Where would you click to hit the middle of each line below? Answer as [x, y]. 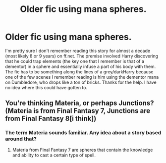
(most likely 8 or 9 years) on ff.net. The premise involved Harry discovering [82, 56]
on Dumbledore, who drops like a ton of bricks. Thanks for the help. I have [81, 82]
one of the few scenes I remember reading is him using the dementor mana [82, 77]
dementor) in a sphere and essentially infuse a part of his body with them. [81, 66]
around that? [21, 139]
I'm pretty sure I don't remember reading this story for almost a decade [78, 51]
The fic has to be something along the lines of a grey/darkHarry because [79, 72]
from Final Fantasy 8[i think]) [51, 119]
